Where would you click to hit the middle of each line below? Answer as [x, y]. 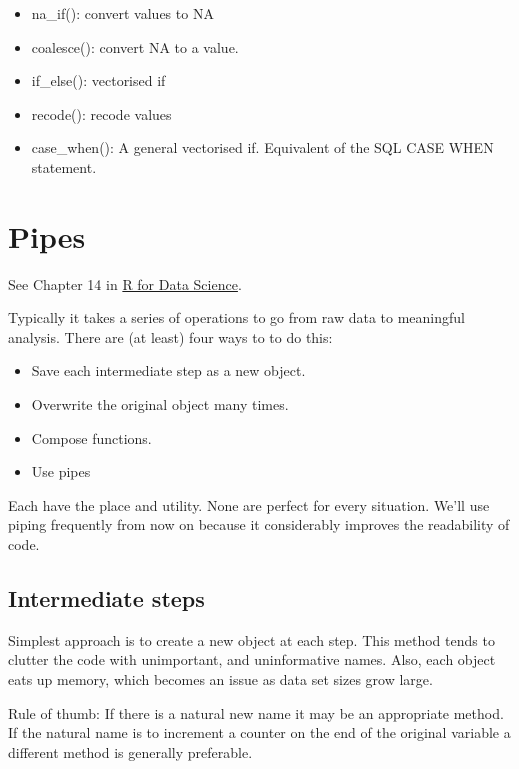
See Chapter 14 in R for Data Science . [125, 283]
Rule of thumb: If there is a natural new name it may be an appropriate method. [256, 712]
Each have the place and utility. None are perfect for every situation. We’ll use [249, 504]
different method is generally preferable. [130, 751]
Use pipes [61, 471]
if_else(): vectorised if [98, 80]
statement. [64, 166]
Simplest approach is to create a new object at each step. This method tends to [251, 639]
